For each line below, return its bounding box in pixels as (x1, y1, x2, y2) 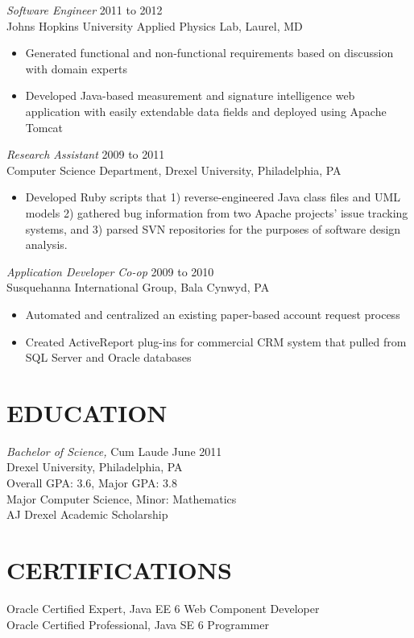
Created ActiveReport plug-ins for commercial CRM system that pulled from (25, 333, 407, 350)
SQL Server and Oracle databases (25, 349, 192, 366)
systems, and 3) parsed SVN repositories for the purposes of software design (25, 220, 401, 237)
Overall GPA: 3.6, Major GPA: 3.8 (6, 474, 177, 491)
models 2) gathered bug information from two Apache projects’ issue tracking (25, 204, 408, 221)
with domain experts (25, 60, 127, 77)
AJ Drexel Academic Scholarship (6, 506, 168, 523)
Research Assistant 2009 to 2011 (6, 146, 165, 163)
